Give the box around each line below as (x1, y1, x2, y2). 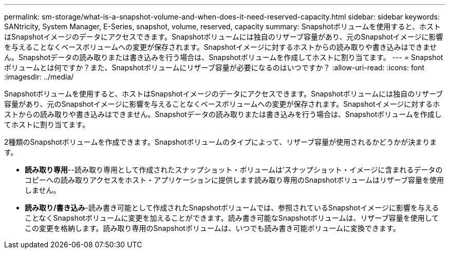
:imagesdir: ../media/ (4, 72, 74, 81)
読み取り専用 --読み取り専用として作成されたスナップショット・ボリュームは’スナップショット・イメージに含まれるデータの (25, 165, 443, 174)
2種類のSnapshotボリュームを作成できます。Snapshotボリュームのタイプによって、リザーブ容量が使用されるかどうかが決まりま (4, 138, 437, 146)
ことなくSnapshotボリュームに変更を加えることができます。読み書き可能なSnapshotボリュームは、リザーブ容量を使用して (25, 213, 439, 222)
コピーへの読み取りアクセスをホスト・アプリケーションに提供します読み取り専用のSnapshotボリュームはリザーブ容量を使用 (25, 176, 444, 184)
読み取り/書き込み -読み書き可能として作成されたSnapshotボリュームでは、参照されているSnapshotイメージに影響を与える (25, 203, 439, 212)
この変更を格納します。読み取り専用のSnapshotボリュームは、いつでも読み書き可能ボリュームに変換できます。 (25, 224, 400, 232)
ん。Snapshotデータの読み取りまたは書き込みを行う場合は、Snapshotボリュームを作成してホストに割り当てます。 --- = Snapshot (4, 53, 443, 62)
